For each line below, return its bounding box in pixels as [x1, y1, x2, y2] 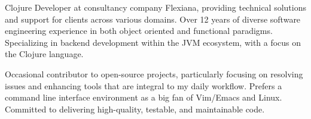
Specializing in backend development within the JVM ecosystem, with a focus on [5, 36, 301, 48]
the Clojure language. [5, 48, 84, 60]
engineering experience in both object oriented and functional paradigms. [5, 24, 273, 37]
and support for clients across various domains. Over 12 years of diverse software [5, 12, 301, 25]
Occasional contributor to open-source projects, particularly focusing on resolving [5, 67, 303, 80]
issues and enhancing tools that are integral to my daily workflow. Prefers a [5, 79, 282, 92]
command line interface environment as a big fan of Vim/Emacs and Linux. [5, 91, 282, 104]
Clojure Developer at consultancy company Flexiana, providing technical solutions [5, 1, 306, 13]
